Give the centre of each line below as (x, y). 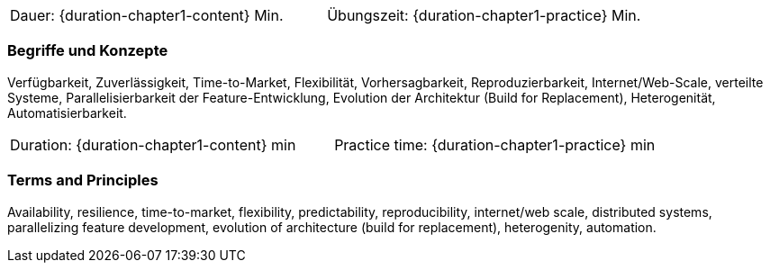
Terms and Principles (83, 180)
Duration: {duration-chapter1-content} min (153, 144)
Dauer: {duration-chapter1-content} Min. (147, 15)
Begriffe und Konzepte (88, 51)
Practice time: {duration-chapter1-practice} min (495, 144)
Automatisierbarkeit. (67, 112)
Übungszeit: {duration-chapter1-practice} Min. (484, 15)
